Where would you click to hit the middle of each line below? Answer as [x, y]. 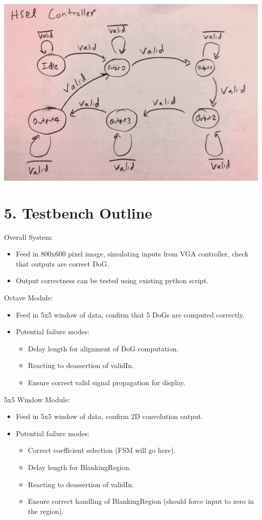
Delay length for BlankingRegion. [80, 467]
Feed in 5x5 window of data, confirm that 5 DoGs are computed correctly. [130, 314]
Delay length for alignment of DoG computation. [103, 348]
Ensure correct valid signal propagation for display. [107, 382]
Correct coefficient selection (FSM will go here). [102, 450]
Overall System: [28, 237]
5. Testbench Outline [78, 212]
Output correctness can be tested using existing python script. [112, 280]
